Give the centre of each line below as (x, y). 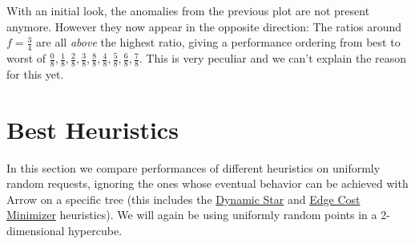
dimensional (36, 230)
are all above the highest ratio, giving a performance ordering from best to (218, 42)
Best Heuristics (93, 129)
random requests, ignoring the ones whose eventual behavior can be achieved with (207, 183)
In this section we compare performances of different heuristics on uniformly (193, 167)
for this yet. (35, 73)
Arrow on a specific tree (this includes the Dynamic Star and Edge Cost (183, 199)
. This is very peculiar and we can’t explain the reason (273, 58)
